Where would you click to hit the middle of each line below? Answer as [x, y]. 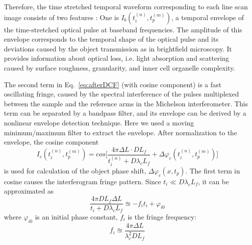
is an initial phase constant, [76, 216]
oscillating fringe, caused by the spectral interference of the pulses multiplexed [122, 94]
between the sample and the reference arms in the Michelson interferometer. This [126, 103]
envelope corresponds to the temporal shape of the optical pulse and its [111, 39]
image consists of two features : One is [62, 17]
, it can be [214, 181]
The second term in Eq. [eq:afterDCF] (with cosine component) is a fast [113, 84]
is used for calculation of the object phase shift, [75, 170]
